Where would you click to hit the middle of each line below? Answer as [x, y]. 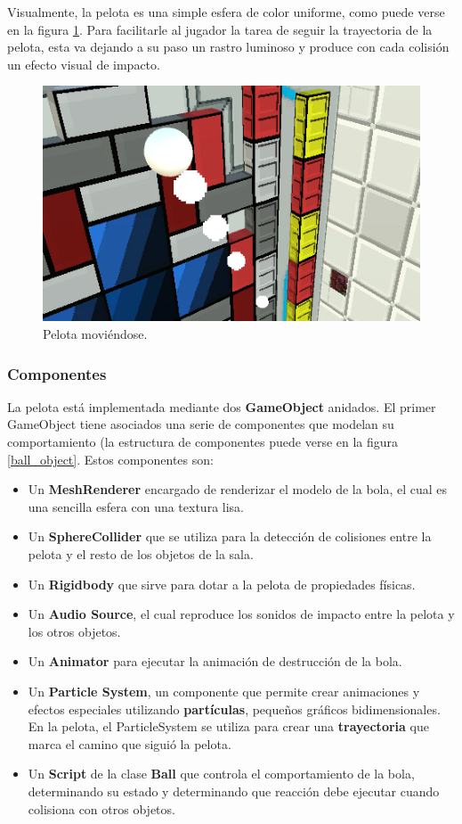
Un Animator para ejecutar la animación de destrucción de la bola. [215, 661]
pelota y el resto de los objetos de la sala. [141, 554]
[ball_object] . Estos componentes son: [110, 459]
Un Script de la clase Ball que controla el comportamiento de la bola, [221, 774]
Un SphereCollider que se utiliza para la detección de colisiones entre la [230, 536]
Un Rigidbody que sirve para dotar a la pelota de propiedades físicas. [222, 584]
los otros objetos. [74, 631]
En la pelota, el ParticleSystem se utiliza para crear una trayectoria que [228, 726]
